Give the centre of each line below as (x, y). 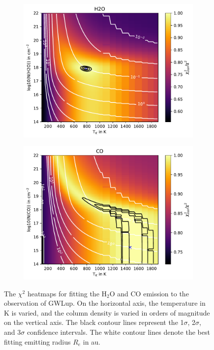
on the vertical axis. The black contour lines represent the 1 (94, 322)
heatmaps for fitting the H (67, 293)
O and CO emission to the (149, 293)
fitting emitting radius (37, 341)
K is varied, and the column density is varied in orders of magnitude (107, 312)
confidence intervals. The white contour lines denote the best (118, 332)
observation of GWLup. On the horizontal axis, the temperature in (105, 303)
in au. (92, 341)
